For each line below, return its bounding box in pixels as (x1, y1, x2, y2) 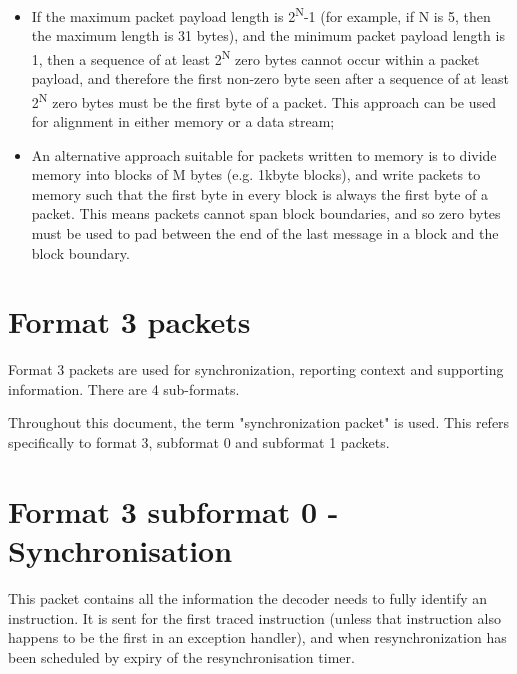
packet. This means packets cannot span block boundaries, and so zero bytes (31, 203, 501, 224)
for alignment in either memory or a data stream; (31, 110, 335, 131)
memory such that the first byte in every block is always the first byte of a (31, 183, 489, 204)
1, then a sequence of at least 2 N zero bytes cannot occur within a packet (31, 45, 480, 69)
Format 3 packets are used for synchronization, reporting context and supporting (8, 359, 504, 380)
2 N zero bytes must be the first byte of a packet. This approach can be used (31, 88, 496, 112)
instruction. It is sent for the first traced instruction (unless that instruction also (8, 607, 501, 628)
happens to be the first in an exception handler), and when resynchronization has (8, 627, 507, 648)
